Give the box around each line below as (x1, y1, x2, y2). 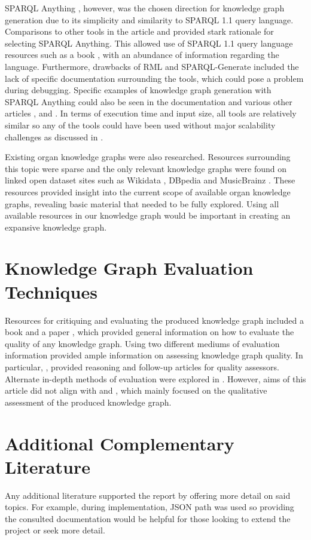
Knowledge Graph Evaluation (5, 256, 254, 280)
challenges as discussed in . (5, 130, 103, 143)
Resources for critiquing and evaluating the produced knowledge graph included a (5, 314, 304, 326)
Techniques (5, 279, 97, 303)
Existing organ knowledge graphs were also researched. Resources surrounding (5, 151, 291, 163)
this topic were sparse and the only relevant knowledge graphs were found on (5, 162, 287, 174)
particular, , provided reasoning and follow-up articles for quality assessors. (5, 360, 279, 373)
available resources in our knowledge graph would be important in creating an (5, 209, 291, 222)
